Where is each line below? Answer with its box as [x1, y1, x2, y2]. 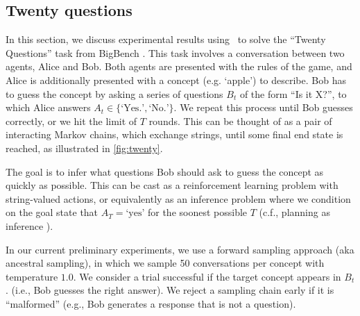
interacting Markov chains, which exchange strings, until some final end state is [6, 127, 343, 142]
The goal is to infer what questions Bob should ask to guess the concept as [6, 164, 324, 178]
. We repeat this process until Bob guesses [173, 100, 353, 115]
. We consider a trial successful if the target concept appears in [73, 269, 341, 283]
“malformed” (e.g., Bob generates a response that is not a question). [6, 296, 296, 310]
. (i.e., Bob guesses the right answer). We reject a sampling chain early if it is [6, 283, 334, 297]
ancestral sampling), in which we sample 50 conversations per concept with [6, 256, 325, 270]
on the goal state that [6, 205, 98, 219]
